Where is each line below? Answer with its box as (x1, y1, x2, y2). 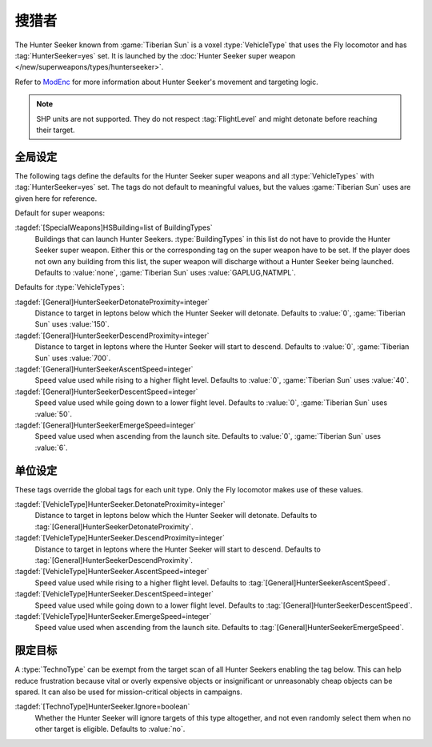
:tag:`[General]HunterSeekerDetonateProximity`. (34, 521, 194, 532)
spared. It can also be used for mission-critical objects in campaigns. (14, 687, 243, 697)
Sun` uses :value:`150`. (34, 319, 110, 329)
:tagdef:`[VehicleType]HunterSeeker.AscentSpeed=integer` (14, 567, 210, 576)
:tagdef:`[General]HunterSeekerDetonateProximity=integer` (14, 297, 210, 307)
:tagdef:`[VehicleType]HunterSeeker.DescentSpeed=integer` (14, 589, 214, 599)
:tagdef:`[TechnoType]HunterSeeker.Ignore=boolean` (14, 701, 190, 712)
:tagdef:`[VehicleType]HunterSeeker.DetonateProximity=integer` (14, 500, 226, 509)
